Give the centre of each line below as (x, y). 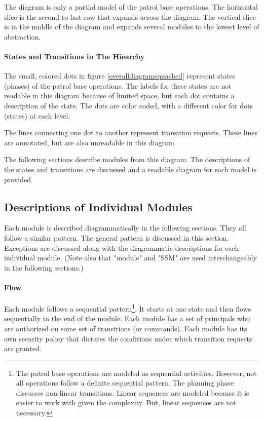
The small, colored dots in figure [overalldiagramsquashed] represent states (120, 76)
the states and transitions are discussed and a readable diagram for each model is (130, 169)
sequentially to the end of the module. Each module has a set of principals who (127, 318)
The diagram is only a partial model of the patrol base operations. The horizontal (131, 7)
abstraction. (23, 36)
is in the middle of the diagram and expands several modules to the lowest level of (132, 27)
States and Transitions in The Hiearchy (74, 56)
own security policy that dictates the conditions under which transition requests (128, 338)
